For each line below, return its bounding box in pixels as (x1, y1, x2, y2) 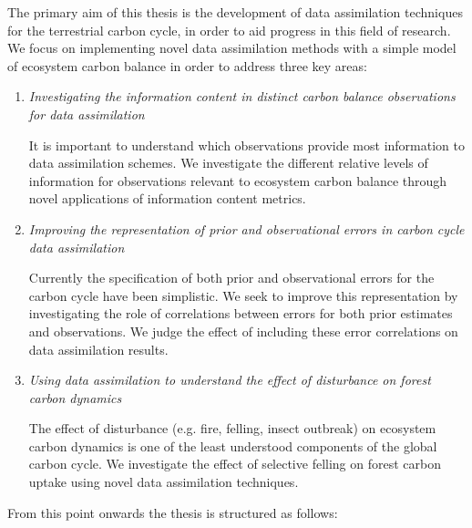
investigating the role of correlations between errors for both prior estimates (28, 304, 453, 323)
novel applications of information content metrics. (28, 189, 306, 208)
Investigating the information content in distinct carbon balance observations (28, 87, 456, 106)
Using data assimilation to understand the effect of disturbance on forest (28, 370, 431, 389)
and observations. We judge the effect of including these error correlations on (28, 321, 458, 340)
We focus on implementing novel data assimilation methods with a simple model (7, 38, 457, 57)
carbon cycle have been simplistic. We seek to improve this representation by (28, 285, 458, 305)
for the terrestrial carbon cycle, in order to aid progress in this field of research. (7, 20, 451, 39)
